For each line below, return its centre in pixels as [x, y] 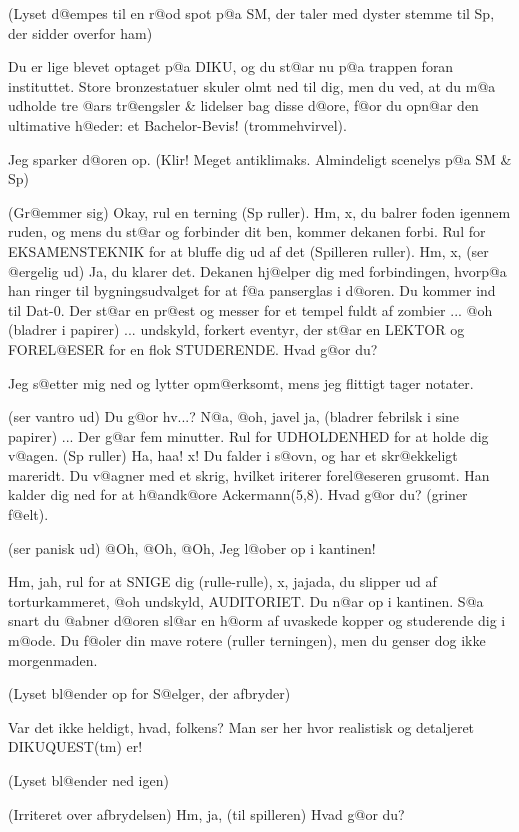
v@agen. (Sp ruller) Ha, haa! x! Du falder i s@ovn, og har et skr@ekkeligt [233, 455]
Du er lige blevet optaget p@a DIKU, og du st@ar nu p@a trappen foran [231, 66]
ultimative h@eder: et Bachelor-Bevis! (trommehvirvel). [177, 124]
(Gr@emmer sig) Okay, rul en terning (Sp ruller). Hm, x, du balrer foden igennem [259, 211]
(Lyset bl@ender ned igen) [88, 780]
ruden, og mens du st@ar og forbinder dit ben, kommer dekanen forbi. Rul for [247, 231]
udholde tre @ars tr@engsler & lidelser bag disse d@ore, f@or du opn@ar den [243, 105]
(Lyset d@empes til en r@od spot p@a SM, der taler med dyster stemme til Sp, [251, 13]
